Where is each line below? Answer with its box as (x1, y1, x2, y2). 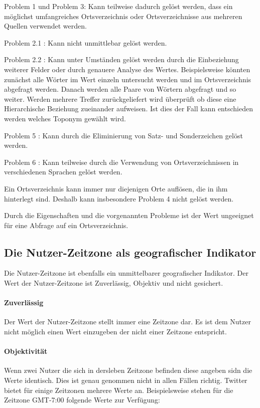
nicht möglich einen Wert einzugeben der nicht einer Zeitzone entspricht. (4, 326, 227, 337)
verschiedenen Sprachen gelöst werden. (4, 166, 122, 177)
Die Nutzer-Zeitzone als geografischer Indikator (4, 244, 256, 260)
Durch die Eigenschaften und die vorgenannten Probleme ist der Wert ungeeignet (4, 210, 254, 221)
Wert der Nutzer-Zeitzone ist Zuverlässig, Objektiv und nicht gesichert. (4, 278, 223, 288)
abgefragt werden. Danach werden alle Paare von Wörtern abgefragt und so (4, 84, 236, 94)
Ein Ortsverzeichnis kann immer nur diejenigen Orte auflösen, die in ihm (4, 183, 228, 193)
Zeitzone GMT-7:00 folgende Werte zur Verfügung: (4, 394, 160, 405)
